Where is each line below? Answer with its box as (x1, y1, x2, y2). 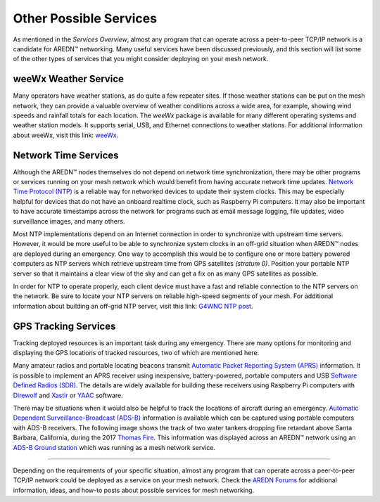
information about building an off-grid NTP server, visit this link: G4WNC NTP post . (13, 302, 253, 310)
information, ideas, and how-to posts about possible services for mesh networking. (13, 486, 255, 494)
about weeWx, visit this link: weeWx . (13, 131, 119, 139)
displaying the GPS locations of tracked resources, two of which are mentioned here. (13, 349, 260, 357)
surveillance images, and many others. (13, 217, 125, 225)
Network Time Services (13, 149, 119, 161)
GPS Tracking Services (13, 320, 116, 332)
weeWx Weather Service (13, 73, 125, 85)
